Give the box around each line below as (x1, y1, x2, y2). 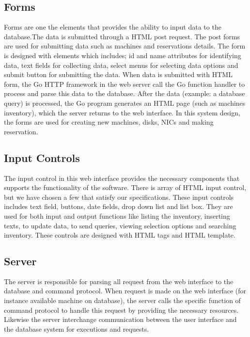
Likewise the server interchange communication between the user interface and (4, 314, 237, 324)
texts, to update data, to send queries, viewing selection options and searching (4, 220, 236, 230)
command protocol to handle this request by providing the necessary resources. (4, 305, 239, 315)
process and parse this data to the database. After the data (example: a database (4, 88, 245, 98)
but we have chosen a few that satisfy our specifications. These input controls (4, 192, 234, 202)
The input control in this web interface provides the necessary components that (4, 173, 240, 183)
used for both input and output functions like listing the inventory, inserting (4, 210, 230, 221)
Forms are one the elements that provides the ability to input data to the (4, 22, 221, 32)
